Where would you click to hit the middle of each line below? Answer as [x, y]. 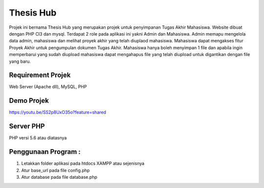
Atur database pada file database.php [59, 177]
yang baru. [20, 61]
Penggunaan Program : [45, 152]
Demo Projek [29, 101]
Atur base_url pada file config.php [55, 170]
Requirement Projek [40, 75]
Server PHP [27, 126]
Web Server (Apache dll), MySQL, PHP [48, 87]
